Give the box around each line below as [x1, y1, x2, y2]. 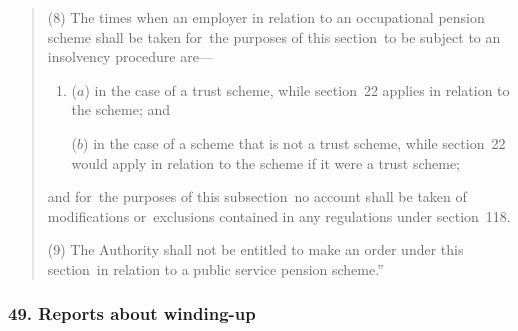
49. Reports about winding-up [8, 301, 256, 326]
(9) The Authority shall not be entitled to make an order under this [47, 239, 464, 260]
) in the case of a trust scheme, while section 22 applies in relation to [84, 79, 510, 100]
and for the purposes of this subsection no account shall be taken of [47, 186, 467, 207]
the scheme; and [71, 99, 171, 120]
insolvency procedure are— [47, 46, 213, 67]
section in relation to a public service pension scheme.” [47, 258, 384, 279]
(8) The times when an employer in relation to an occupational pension [47, 7, 485, 27]
